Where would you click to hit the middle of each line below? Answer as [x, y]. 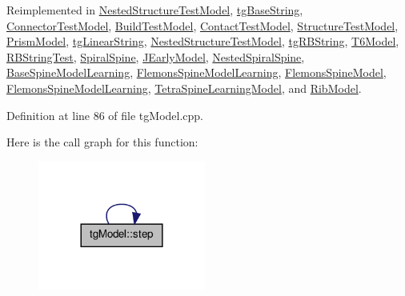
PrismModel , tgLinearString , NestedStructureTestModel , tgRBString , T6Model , [203, 41]
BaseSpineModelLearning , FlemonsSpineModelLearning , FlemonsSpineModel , [196, 72]
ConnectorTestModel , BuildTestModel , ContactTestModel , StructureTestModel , [202, 25]
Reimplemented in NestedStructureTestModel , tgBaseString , [155, 10]
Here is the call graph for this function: [102, 142]
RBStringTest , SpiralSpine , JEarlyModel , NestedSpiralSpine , [156, 56]
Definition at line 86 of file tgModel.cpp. [105, 115]
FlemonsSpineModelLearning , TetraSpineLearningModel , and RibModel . [184, 88]
